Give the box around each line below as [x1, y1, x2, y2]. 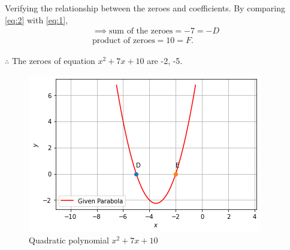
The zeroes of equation [11, 54, 95, 67]
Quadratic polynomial [29, 234, 109, 246]
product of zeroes [92, 36, 155, 45]
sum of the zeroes [109, 27, 173, 36]
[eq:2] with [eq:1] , [5, 13, 68, 26]
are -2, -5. [147, 54, 183, 67]
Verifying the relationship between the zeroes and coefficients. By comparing [5, 2, 286, 14]
